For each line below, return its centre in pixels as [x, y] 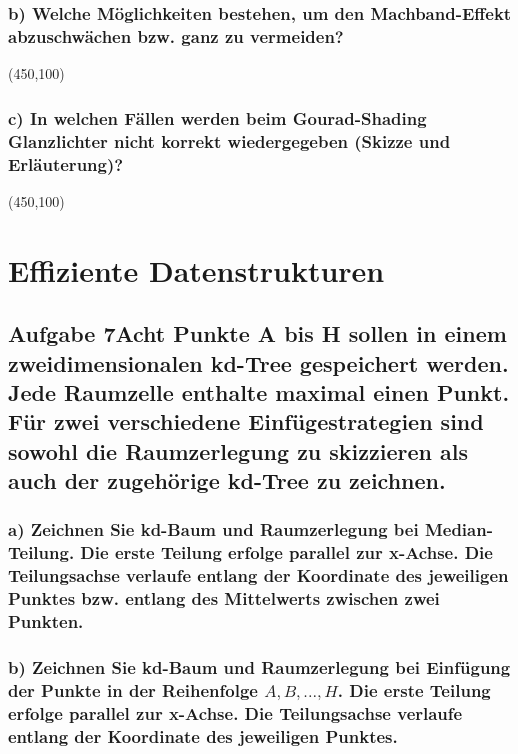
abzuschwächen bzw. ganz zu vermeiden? [176, 35]
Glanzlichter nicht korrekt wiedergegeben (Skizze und [229, 140]
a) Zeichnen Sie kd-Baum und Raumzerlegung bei [213, 529]
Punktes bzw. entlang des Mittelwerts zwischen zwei [224, 598]
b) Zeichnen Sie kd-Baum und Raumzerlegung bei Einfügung [259, 666]
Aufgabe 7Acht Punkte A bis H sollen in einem [257, 333]
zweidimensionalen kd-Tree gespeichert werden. [258, 362]
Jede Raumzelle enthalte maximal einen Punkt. [259, 391]
